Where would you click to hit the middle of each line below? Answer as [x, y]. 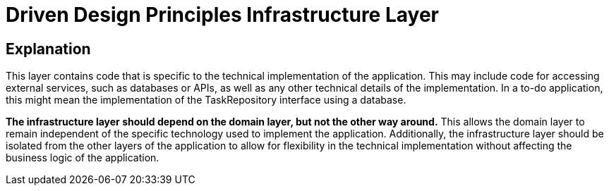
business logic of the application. [83, 158]
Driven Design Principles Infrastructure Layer [222, 15]
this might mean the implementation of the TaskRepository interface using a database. [206, 100]
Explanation [48, 49]
